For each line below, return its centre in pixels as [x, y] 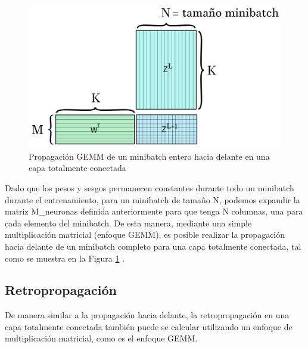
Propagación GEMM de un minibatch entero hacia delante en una [149, 156]
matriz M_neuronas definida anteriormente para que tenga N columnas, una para [154, 211]
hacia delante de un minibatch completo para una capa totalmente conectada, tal [153, 246]
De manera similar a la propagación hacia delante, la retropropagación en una [147, 315]
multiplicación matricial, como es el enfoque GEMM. [101, 338]
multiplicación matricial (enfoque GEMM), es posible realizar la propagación [145, 234]
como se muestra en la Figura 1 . [65, 258]
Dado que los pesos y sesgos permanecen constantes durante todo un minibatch [150, 187]
